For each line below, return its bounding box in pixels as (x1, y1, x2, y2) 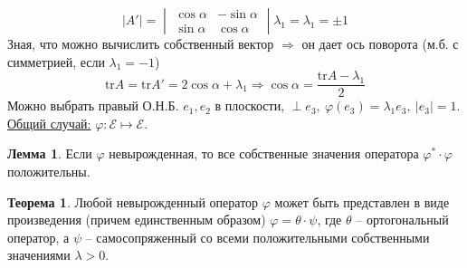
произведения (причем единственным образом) (7, 210, 266, 229)
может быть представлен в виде (274, 192, 450, 211)
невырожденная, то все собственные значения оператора (109, 144, 419, 163)
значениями (7, 245, 71, 264)
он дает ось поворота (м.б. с (301, 34, 459, 53)
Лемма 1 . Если (7, 144, 92, 163)
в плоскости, (214, 96, 285, 115)
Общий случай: (7, 113, 91, 132)
